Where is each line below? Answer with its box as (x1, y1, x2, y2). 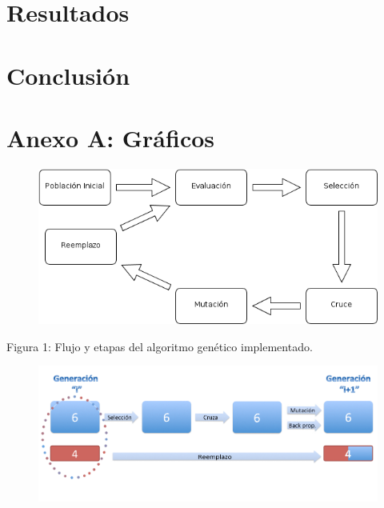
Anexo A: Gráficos (6, 121, 215, 154)
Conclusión (6, 58, 130, 91)
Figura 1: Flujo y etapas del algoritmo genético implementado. (6, 338, 313, 354)
